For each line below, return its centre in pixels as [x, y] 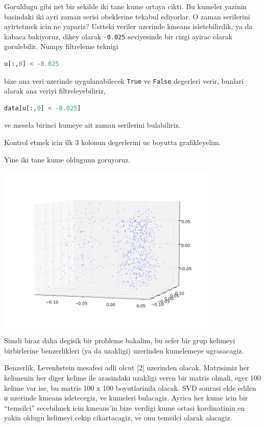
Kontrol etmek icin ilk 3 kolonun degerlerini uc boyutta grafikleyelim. [113, 142]
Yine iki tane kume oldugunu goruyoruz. [67, 159]
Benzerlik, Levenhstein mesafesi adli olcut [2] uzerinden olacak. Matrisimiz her [127, 368]
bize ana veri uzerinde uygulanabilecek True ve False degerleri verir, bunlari [124, 80]
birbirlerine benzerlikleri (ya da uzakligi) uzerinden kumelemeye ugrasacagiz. [124, 350]
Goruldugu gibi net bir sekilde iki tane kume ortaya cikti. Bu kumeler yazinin [126, 6]
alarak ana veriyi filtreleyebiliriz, [55, 91]
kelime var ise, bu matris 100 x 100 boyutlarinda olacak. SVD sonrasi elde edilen [130, 387]
